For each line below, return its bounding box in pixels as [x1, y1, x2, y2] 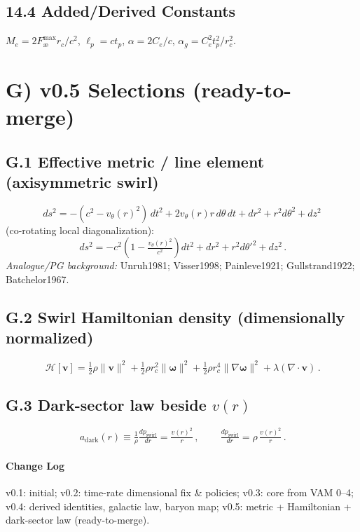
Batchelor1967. [6, 272, 69, 286]
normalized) [6, 327, 94, 348]
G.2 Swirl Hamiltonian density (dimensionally [6, 306, 345, 327]
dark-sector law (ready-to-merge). [6, 512, 150, 527]
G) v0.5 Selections [6, 74, 186, 103]
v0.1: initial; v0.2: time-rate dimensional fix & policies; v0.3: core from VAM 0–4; [6, 485, 354, 500]
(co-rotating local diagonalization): [6, 222, 155, 237]
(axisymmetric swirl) [6, 171, 159, 192]
